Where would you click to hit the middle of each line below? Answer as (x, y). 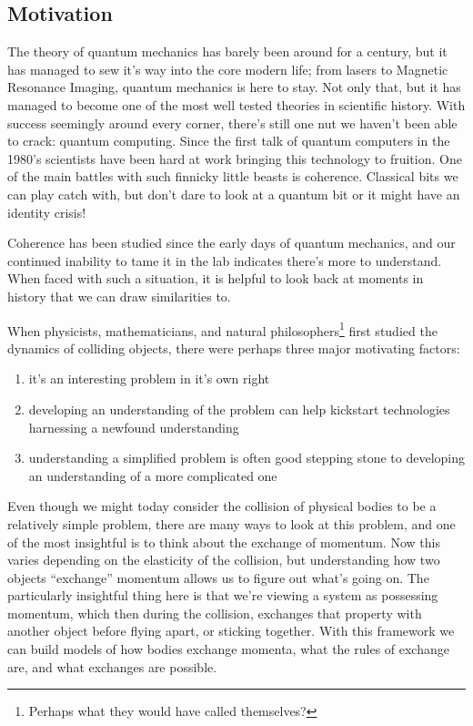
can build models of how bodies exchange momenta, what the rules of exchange (228, 649)
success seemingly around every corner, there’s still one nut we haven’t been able (232, 123)
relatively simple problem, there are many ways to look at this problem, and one (231, 523)
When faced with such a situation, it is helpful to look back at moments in (216, 278)
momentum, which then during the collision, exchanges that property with (215, 613)
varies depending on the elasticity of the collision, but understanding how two (224, 560)
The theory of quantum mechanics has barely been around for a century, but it (227, 51)
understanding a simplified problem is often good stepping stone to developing (247, 458)
